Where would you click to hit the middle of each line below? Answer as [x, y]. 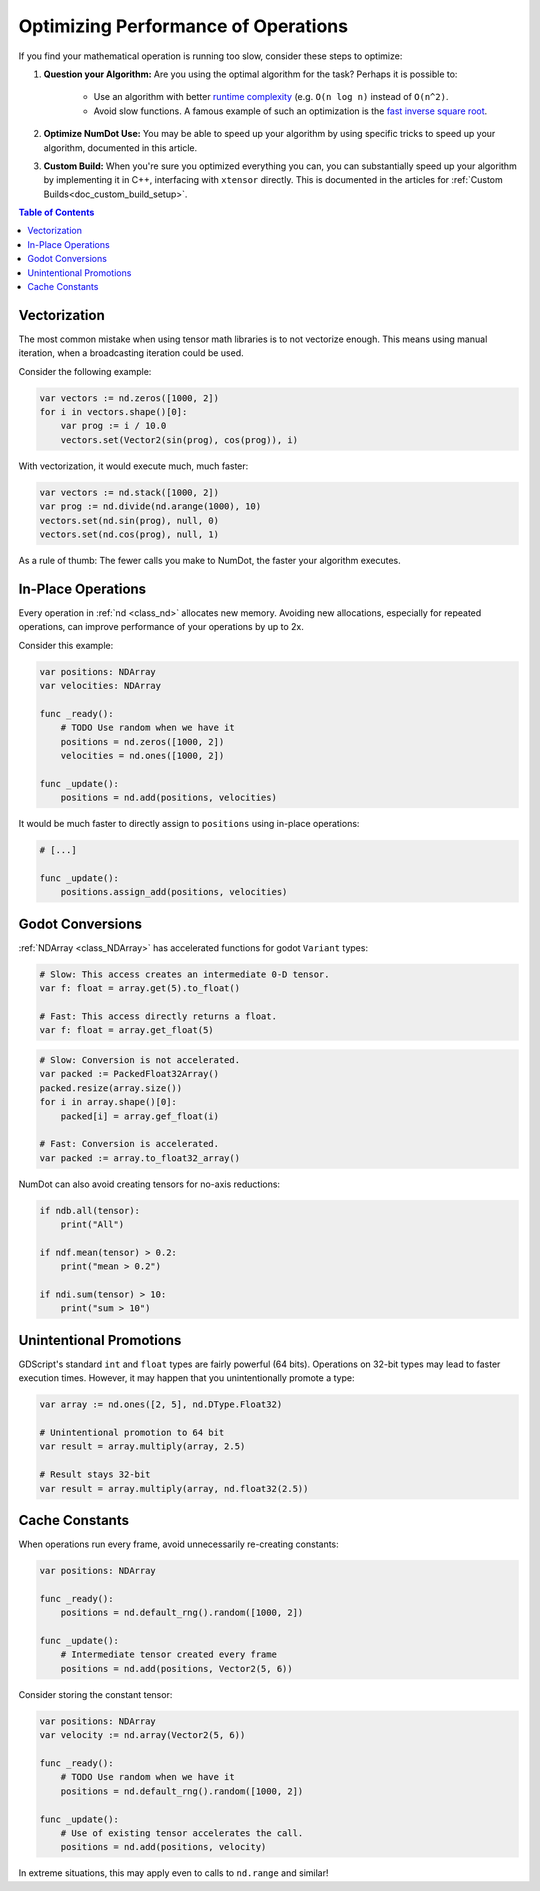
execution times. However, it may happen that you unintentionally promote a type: [186, 1378]
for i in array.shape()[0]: [108, 1102]
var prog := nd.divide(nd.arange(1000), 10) [150, 506]
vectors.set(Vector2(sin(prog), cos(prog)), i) [179, 439]
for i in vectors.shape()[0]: [113, 412]
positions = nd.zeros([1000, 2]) [142, 741]
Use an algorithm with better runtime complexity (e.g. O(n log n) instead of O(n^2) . [271, 97]
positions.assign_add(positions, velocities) [174, 892]
